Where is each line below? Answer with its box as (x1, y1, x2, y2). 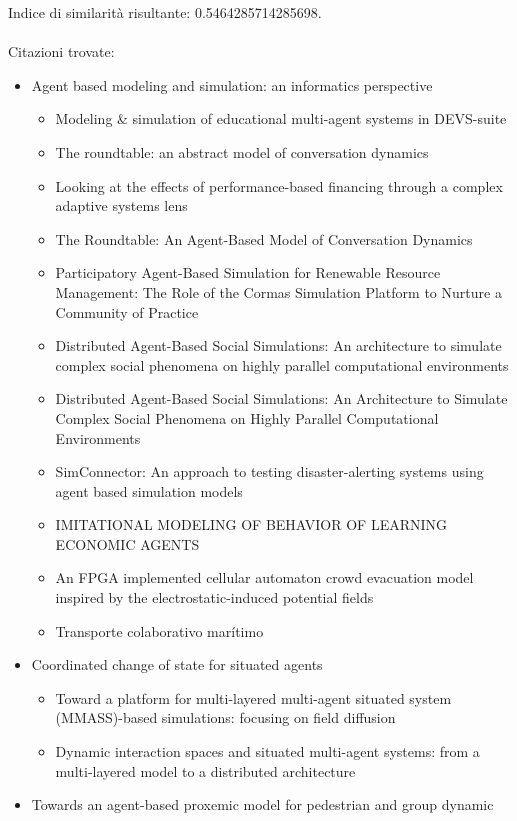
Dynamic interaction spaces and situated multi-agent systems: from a (55, 741, 480, 762)
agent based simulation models (55, 480, 243, 501)
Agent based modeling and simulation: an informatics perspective (31, 74, 433, 95)
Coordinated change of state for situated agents (31, 654, 323, 675)
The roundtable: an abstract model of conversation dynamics (55, 141, 429, 162)
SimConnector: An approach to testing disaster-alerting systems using (55, 461, 484, 482)
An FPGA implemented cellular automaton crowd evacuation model (55, 567, 474, 588)
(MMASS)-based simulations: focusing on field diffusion (55, 707, 396, 728)
